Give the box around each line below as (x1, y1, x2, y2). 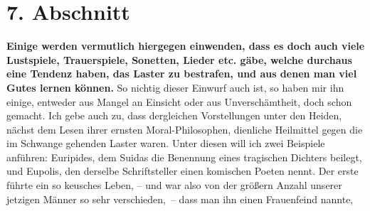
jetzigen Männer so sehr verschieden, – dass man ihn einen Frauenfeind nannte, (6, 191, 354, 206)
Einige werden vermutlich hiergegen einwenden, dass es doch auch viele (6, 38, 365, 53)
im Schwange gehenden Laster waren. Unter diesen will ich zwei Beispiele (6, 136, 325, 151)
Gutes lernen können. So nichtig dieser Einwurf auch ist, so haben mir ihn (6, 80, 344, 94)
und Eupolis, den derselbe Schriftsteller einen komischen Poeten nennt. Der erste (6, 163, 359, 178)
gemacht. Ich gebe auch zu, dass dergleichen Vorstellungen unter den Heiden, (6, 108, 342, 123)
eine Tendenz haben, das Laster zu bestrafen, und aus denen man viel (6, 66, 357, 81)
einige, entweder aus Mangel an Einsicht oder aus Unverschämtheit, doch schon (6, 94, 352, 109)
